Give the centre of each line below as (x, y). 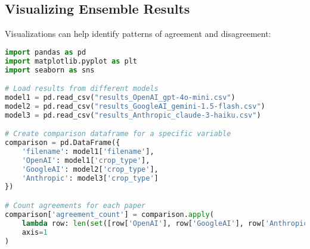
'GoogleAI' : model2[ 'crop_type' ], (90, 169)
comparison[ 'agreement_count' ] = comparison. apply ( (109, 214)
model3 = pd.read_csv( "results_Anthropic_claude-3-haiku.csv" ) (133, 115)
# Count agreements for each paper (75, 206)
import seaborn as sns (50, 70)
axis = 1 (35, 232)
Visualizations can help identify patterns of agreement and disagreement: (138, 34)
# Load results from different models (82, 89)
